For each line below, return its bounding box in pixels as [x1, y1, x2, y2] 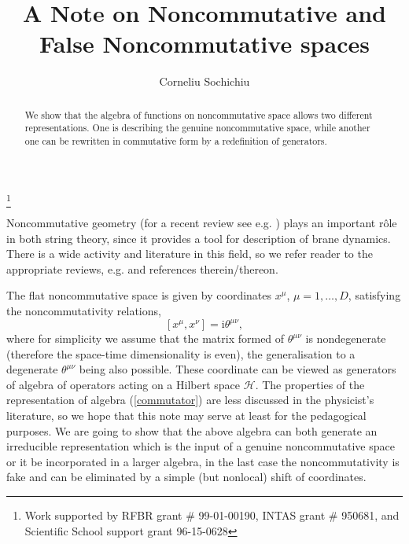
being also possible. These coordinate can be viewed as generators [79, 361, 396, 377]
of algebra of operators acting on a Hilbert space [6, 376, 241, 392]
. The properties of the [255, 376, 365, 392]
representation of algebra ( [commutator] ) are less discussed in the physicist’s [6, 391, 374, 408]
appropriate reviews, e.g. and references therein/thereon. [6, 260, 278, 277]
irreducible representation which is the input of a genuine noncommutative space [6, 438, 395, 454]
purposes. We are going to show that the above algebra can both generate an [6, 422, 378, 439]
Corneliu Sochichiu [159, 73, 250, 90]
